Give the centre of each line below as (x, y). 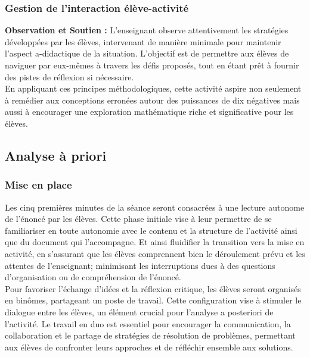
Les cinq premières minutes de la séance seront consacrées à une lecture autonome (155, 207)
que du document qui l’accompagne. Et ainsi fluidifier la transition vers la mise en (155, 242)
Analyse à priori (56, 155)
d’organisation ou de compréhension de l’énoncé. (93, 277)
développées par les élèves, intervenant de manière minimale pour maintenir (143, 41)
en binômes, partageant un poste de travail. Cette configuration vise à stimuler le (153, 300)
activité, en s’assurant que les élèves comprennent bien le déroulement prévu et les (155, 253)
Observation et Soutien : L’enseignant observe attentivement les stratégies (147, 30)
